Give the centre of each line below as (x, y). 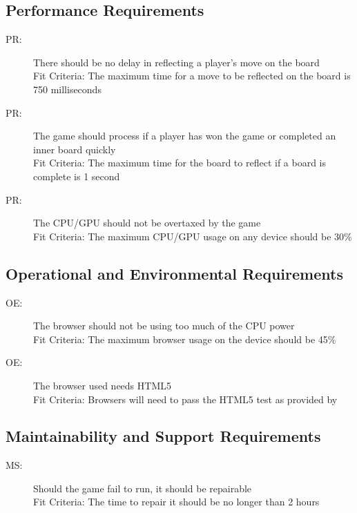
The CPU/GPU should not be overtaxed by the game (147, 223)
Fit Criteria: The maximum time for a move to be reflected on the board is (192, 76)
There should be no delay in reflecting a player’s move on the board (176, 62)
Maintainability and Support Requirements (163, 436)
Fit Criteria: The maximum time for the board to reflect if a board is (180, 163)
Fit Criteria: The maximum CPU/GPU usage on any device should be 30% (193, 236)
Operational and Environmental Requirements (174, 273)
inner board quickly (75, 149)
